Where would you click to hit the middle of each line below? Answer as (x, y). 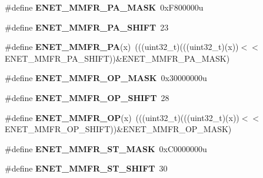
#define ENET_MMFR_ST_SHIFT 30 (86, 168)
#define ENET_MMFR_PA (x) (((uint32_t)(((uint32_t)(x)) (122, 47)
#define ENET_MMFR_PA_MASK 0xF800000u (104, 7)
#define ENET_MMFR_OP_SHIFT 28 (87, 97)
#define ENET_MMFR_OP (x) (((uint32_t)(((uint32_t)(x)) (122, 117)
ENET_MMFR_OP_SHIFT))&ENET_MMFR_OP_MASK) (118, 129)
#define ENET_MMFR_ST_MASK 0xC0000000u (106, 148)
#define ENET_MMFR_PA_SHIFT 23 (87, 27)
